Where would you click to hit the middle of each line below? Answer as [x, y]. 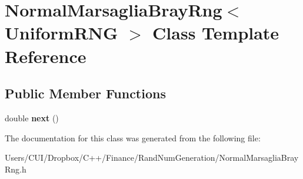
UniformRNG [61, 33]
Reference [46, 56]
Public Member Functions [85, 93]
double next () [32, 117]
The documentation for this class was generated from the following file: [133, 137]
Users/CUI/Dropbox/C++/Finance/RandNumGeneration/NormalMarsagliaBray [152, 158]
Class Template [216, 33]
